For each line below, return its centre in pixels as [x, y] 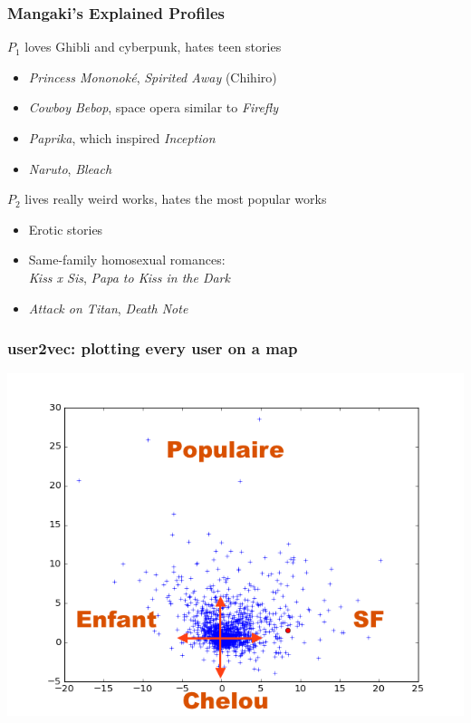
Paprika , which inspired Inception [122, 138]
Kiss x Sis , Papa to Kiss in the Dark [129, 277]
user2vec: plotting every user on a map [153, 348]
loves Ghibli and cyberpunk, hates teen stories [153, 47]
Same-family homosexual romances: [127, 260]
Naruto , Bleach [70, 168]
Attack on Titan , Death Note [108, 308]
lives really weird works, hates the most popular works [176, 199]
